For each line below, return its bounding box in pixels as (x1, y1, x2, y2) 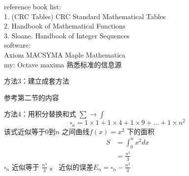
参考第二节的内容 (4, 92, 59, 102)
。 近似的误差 (50, 161, 93, 172)
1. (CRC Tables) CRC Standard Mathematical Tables (4, 11, 166, 21)
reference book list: (4, 1, 61, 11)
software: (4, 40, 31, 50)
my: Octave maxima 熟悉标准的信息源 (4, 59, 122, 69)
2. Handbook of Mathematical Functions (4, 21, 126, 31)
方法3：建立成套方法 (4, 76, 69, 86)
